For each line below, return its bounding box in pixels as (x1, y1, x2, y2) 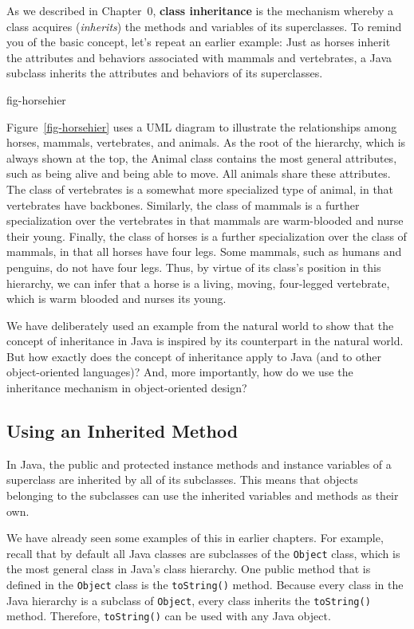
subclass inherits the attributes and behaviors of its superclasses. (6, 65, 323, 81)
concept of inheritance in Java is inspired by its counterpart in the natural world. (6, 332, 404, 349)
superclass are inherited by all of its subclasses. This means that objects (6, 471, 358, 488)
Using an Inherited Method (6, 419, 239, 443)
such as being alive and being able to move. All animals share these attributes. (6, 165, 391, 182)
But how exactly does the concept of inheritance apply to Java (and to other (6, 348, 381, 364)
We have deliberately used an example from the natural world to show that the (6, 316, 394, 333)
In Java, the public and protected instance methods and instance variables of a (6, 455, 392, 472)
